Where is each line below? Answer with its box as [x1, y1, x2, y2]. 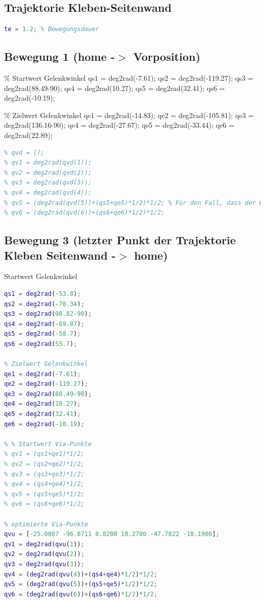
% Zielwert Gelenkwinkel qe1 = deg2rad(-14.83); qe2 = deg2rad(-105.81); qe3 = [4, 109, 254, 120]
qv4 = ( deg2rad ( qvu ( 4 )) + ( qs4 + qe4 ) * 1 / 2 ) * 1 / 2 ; [4, 570, 157, 578]
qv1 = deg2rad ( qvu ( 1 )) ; [4, 540, 85, 548]
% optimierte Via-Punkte [4, 520, 88, 528]
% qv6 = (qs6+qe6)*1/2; [4, 500, 85, 508]
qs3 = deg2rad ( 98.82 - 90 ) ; [4, 310, 92, 318]
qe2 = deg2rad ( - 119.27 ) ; [4, 380, 88, 388]
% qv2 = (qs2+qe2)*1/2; [4, 460, 85, 468]
